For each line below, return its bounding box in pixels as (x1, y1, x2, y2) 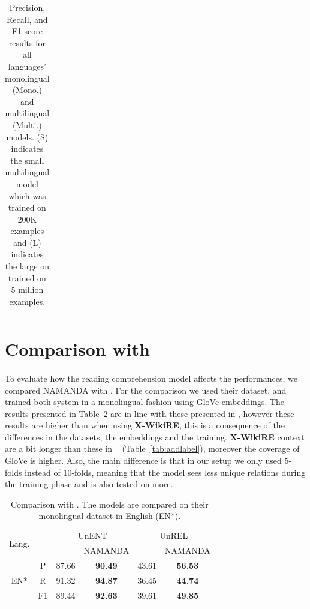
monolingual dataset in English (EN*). (38, 509, 181, 522)
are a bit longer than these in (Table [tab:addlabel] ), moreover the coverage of (5, 442, 300, 455)
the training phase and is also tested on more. (5, 478, 173, 490)
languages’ (8, 59, 46, 72)
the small (10, 154, 44, 166)
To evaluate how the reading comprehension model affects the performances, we (5, 371, 297, 384)
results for (8, 36, 46, 49)
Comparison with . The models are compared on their (11, 497, 209, 510)
